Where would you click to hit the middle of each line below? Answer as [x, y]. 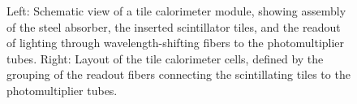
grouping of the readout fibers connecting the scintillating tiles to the [178, 74]
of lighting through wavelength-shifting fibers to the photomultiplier [176, 43]
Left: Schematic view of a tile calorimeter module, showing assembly [176, 11]
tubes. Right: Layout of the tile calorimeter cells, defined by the [165, 58]
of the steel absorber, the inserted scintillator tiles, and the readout [174, 26]
